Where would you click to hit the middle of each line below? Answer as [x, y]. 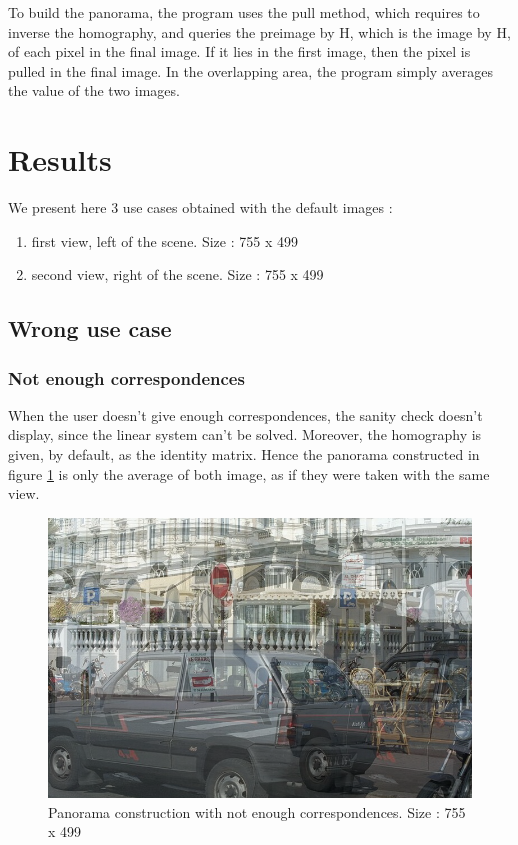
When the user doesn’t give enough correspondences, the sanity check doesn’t [245, 414]
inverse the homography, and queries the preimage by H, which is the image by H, [259, 31]
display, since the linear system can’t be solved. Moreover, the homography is [245, 434]
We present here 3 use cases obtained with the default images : [200, 207]
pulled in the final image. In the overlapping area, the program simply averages [250, 70]
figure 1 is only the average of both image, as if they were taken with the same [249, 473]
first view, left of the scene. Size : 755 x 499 [164, 240]
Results [60, 159]
